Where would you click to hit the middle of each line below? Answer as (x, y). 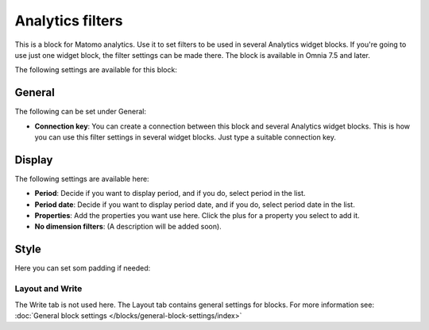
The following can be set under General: (81, 112)
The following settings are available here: (82, 178)
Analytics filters (69, 21)
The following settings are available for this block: (96, 70)
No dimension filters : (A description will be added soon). (128, 227)
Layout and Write (48, 289)
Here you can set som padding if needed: (83, 268)
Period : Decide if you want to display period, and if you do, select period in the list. (170, 194)
